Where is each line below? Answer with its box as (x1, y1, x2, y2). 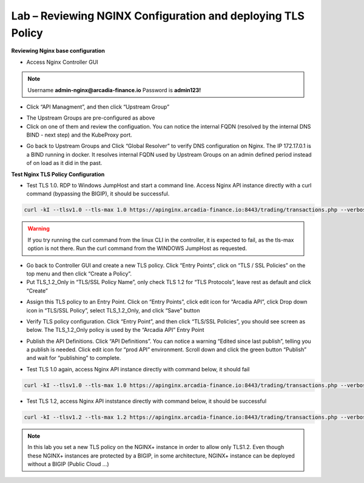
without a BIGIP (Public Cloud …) (27, 460, 109, 467)
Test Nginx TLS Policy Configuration (11, 171, 105, 178)
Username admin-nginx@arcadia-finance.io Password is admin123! (27, 86, 201, 93)
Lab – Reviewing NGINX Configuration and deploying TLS (11, 9, 305, 22)
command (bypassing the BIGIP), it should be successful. (26, 190, 170, 197)
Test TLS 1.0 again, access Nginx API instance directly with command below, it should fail (26, 365, 250, 373)
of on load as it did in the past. (26, 160, 103, 167)
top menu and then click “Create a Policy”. (26, 270, 132, 277)
